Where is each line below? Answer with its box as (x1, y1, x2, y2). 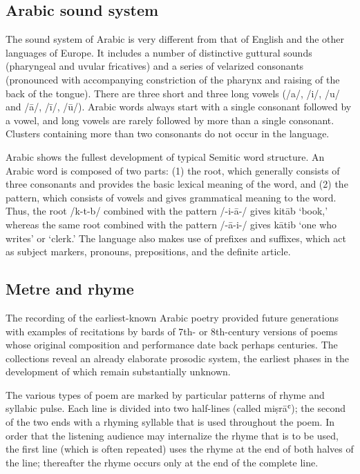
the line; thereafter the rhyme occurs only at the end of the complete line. (6, 455, 319, 469)
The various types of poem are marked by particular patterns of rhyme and (6, 387, 325, 402)
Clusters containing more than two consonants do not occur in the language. (6, 126, 330, 141)
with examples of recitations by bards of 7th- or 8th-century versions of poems (6, 324, 338, 338)
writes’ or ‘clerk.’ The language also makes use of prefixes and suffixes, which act (6, 230, 346, 245)
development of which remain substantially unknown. (6, 364, 231, 379)
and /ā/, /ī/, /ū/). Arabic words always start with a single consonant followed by (6, 99, 352, 114)
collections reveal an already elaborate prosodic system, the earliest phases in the (6, 350, 349, 365)
